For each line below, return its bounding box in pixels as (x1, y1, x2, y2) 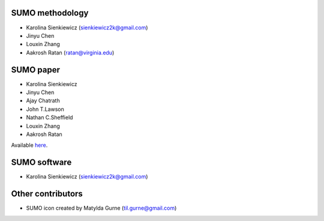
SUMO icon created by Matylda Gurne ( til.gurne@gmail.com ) (26, 204, 177, 212)
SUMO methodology (11, 8, 89, 18)
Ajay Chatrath (26, 97, 60, 104)
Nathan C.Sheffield (26, 114, 73, 121)
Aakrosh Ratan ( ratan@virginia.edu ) (26, 49, 115, 56)
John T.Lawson (26, 105, 64, 113)
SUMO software (11, 158, 72, 168)
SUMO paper (11, 65, 60, 75)
